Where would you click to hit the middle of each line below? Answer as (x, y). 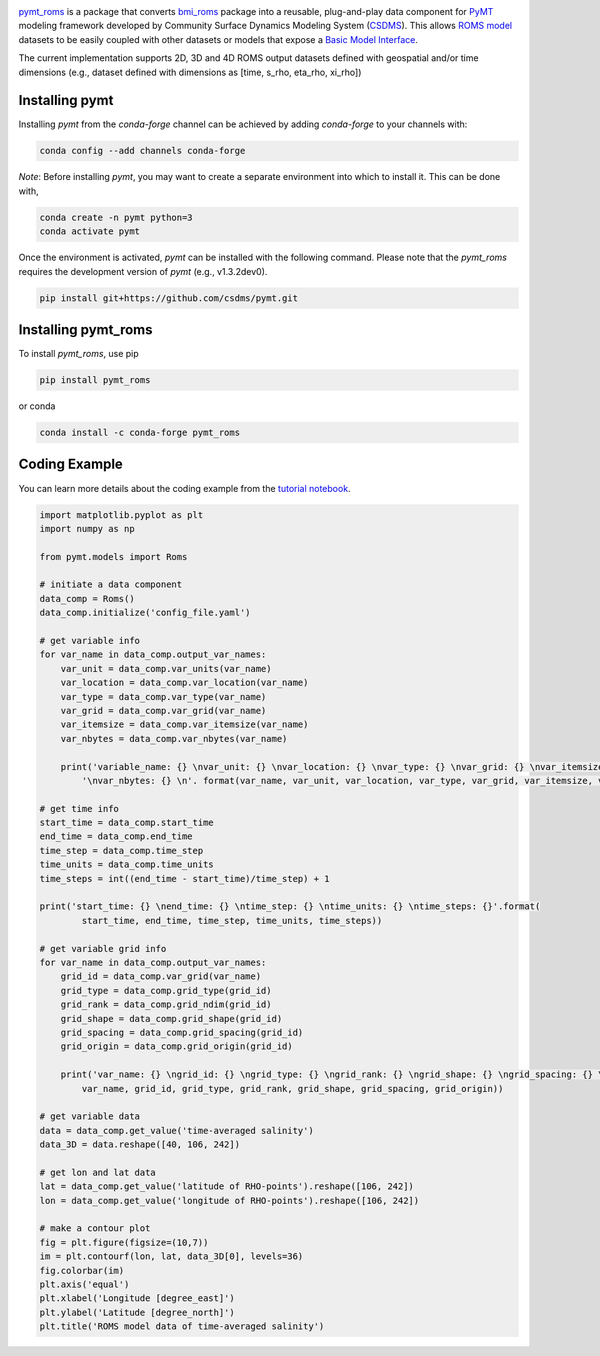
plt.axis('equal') (84, 1284)
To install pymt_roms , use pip (78, 354)
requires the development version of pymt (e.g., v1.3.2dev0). (143, 271)
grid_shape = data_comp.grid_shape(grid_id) (171, 1018)
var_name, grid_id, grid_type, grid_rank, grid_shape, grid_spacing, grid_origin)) (292, 1088)
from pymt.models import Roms (113, 556)
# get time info (79, 808)
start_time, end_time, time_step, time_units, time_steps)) (232, 920)
